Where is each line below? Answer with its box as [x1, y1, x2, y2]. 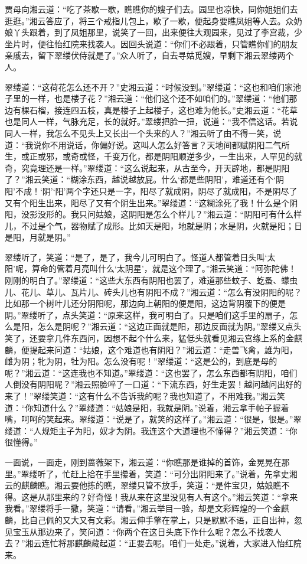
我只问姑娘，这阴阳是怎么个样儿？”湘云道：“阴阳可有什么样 [70, 208, 302, 220]
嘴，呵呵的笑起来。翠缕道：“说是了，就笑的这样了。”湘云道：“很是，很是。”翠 [5, 413, 302, 425]
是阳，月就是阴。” [5, 231, 71, 243]
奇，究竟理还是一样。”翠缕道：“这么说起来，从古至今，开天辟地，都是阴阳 [5, 161, 290, 174]
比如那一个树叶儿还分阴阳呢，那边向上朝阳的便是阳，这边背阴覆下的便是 [5, 297, 286, 309]
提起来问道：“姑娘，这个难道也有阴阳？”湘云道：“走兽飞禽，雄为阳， [29, 343, 298, 356]
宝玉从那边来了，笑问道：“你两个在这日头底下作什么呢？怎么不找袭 [12, 525, 273, 537]
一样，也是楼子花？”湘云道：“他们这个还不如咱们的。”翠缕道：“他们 [29, 92, 289, 105]
